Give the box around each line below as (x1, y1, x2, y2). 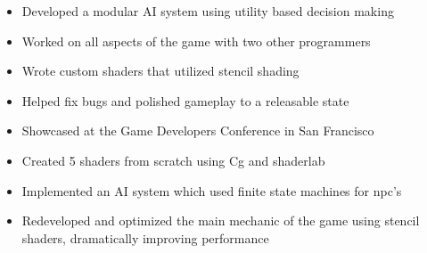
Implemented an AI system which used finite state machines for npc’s (21, 181, 402, 200)
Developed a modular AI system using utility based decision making (21, 2, 394, 20)
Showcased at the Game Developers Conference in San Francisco (21, 121, 374, 140)
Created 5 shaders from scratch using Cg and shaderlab (21, 151, 325, 169)
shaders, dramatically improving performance (21, 228, 269, 247)
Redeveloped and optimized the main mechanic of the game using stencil (21, 211, 420, 230)
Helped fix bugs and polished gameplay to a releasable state (21, 91, 349, 110)
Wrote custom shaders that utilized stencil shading (21, 61, 300, 80)
